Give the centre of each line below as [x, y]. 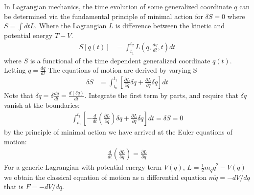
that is [14, 186]
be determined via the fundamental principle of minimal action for [104, 16]
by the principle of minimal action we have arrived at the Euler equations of [118, 131]
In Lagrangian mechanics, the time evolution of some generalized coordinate [118, 6]
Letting [15, 70]
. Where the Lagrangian [71, 26]
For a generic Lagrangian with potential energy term [83, 167]
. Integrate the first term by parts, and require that [161, 95]
